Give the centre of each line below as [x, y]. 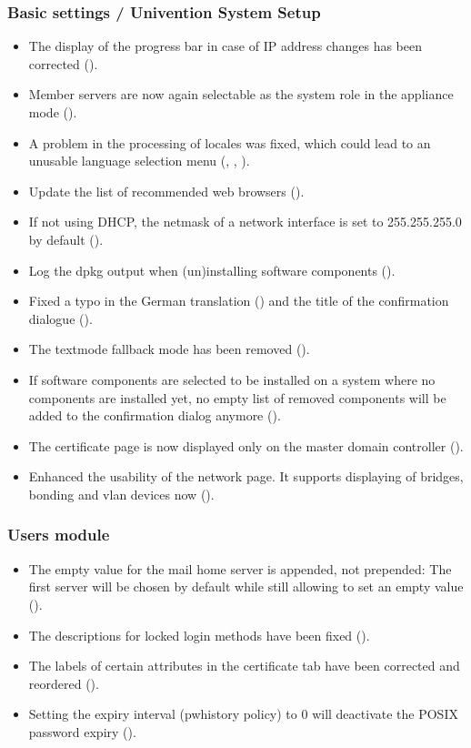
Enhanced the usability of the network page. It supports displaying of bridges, [246, 476]
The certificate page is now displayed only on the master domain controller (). [246, 445]
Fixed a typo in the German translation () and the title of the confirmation [239, 301]
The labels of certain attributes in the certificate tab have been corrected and [244, 666]
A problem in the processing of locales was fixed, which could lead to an [230, 142]
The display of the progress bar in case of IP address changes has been [225, 46]
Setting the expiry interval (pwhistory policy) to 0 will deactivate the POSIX [243, 714]
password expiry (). [82, 731]
